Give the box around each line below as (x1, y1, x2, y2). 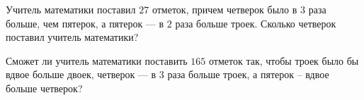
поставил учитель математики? (6, 30, 139, 44)
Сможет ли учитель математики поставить (6, 53, 188, 68)
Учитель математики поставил (6, 2, 136, 16)
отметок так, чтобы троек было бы (208, 53, 359, 68)
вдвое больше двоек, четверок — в (6, 67, 157, 82)
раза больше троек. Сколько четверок (175, 15, 336, 30)
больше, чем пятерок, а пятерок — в (6, 15, 164, 30)
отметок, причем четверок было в (152, 2, 297, 16)
